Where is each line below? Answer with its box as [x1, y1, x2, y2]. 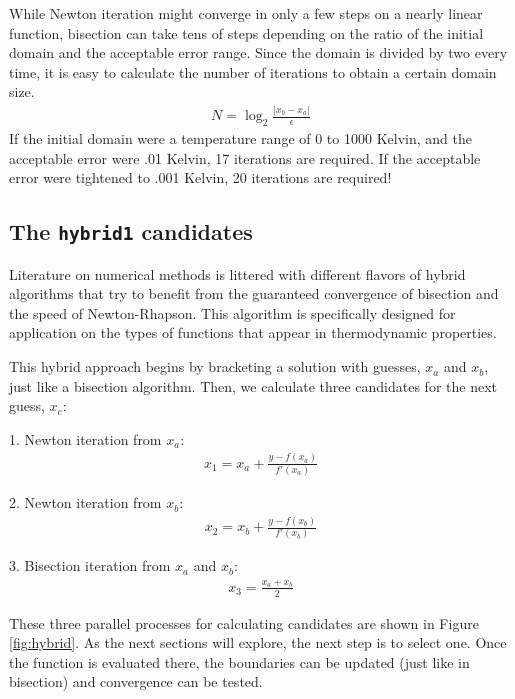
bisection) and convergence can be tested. [9, 671, 263, 692]
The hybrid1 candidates [9, 216, 253, 247]
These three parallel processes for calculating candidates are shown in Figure [9, 612, 479, 633]
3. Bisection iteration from [9, 555, 171, 576]
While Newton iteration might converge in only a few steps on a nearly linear [9, 3, 483, 23]
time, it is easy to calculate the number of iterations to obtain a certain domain [9, 61, 497, 82]
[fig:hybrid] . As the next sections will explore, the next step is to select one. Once [9, 632, 507, 653]
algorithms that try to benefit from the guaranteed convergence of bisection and [9, 283, 499, 304]
